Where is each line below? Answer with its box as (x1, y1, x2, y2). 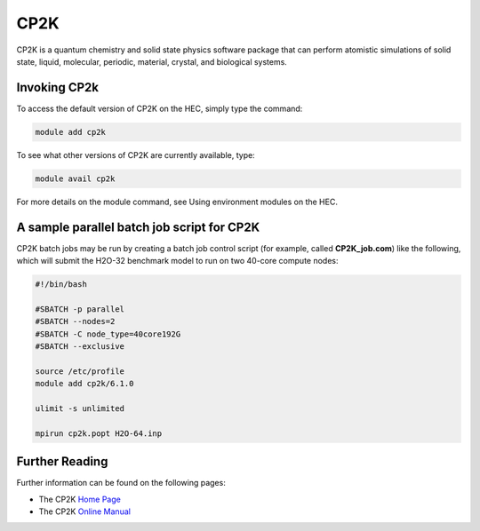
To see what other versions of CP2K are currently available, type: (16, 149, 255, 160)
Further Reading (16, 454, 108, 470)
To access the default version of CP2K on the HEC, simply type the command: (16, 103, 303, 114)
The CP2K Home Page (38, 494, 122, 504)
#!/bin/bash (35, 280, 88, 289)
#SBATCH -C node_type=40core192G (35, 329, 181, 339)
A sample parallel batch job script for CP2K (16, 219, 260, 234)
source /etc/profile (35, 366, 124, 376)
